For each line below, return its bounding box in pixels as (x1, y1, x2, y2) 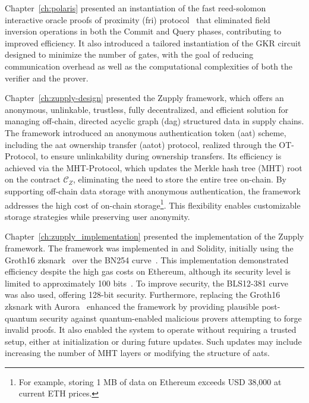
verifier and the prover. (5, 71, 89, 84)
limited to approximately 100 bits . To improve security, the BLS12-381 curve (5, 276, 289, 289)
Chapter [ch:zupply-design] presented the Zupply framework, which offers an (5, 92, 284, 104)
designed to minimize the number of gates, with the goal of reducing (5, 48, 254, 61)
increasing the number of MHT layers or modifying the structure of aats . (5, 347, 270, 359)
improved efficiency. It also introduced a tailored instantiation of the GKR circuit (5, 36, 301, 49)
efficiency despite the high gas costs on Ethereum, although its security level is (5, 265, 291, 278)
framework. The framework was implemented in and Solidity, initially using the (5, 241, 294, 254)
